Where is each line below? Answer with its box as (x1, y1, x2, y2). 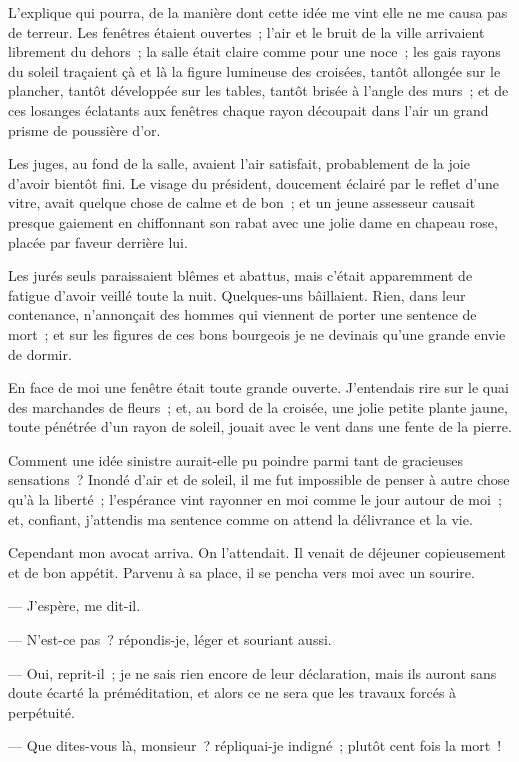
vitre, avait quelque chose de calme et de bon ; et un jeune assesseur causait (8, 192, 476, 213)
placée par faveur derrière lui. (8, 231, 188, 252)
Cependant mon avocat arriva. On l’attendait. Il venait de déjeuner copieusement (8, 542, 506, 563)
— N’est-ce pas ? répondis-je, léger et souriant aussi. (8, 629, 332, 650)
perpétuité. (8, 701, 75, 722)
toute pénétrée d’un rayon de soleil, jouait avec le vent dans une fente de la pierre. (8, 416, 512, 437)
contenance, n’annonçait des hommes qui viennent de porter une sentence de (8, 304, 477, 325)
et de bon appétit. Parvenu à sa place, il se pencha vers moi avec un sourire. (8, 561, 475, 582)
